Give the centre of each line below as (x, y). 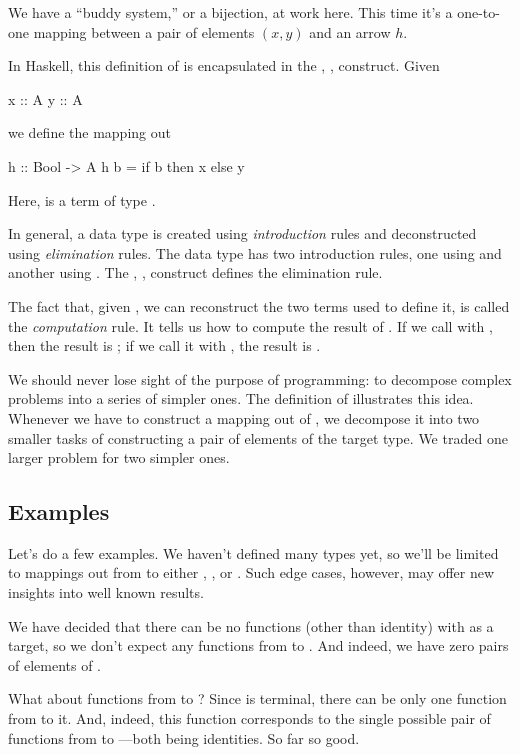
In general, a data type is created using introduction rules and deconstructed (242, 233)
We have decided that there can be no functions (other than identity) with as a (251, 625)
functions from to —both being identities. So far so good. (184, 737)
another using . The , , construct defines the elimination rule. (195, 272)
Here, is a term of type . (82, 199)
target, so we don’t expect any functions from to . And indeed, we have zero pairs (258, 645)
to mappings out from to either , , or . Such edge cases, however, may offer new (251, 572)
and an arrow (350, 31)
